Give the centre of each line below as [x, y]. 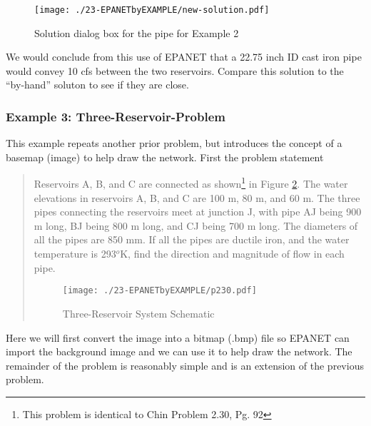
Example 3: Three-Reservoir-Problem [116, 116]
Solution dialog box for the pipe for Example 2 [137, 32]
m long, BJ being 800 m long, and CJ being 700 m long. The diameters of [196, 225]
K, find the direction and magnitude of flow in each [232, 254]
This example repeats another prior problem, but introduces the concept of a [174, 143]
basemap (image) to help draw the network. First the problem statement [165, 157]
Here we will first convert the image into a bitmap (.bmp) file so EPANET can [178, 337]
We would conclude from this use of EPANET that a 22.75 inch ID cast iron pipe [184, 57]
